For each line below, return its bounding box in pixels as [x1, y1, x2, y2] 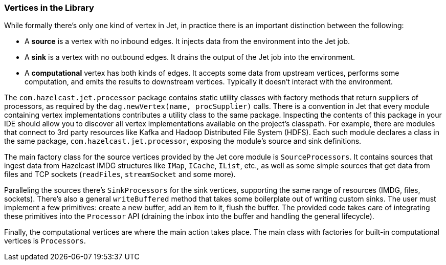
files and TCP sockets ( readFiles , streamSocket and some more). [4, 170, 236, 179]
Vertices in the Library [4, 3, 94, 13]
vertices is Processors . [4, 236, 86, 246]
